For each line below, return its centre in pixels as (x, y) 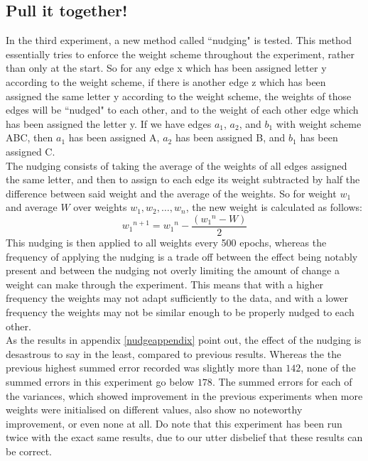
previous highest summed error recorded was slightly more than (144, 368)
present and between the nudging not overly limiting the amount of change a (173, 270)
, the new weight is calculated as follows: (274, 207)
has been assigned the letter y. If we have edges (109, 123)
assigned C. (31, 151)
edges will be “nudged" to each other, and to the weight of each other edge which (182, 110)
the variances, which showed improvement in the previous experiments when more (184, 395)
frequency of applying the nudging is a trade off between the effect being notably (182, 256)
